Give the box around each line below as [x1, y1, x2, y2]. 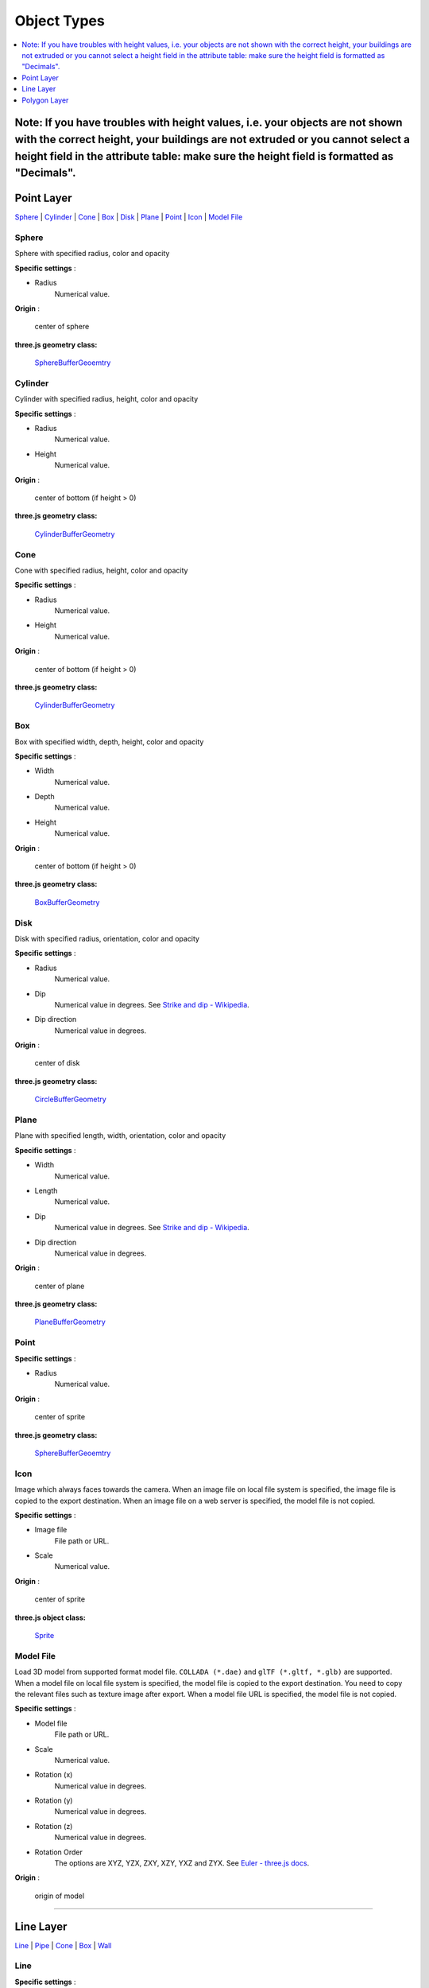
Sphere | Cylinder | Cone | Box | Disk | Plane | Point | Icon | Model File [14, 212, 243, 222]
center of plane [34, 1281, 85, 1291]
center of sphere [34, 322, 90, 332]
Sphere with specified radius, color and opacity [14, 249, 170, 258]
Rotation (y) [34, 1796, 73, 1805]
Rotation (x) [34, 1770, 73, 1780]
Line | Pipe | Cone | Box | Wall [14, 1940, 112, 1950]
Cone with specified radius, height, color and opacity [14, 565, 188, 575]
